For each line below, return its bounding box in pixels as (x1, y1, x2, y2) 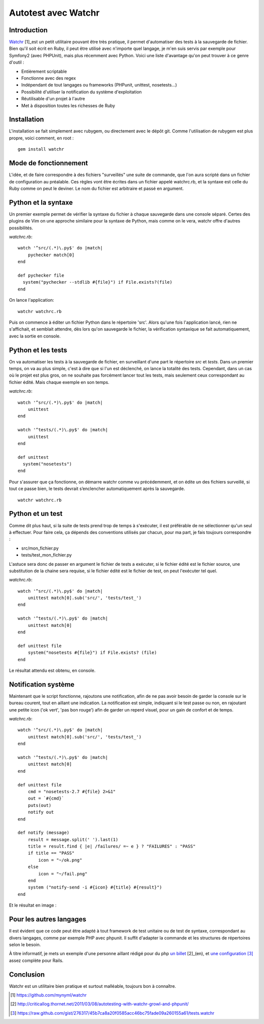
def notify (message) (18, 830, 69, 836)
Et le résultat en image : (9, 902, 57, 908)
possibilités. (9, 225, 33, 231)
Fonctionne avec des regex (21, 75, 76, 81)
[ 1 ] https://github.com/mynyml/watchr (10, 992, 87, 998)
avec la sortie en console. (9, 333, 61, 339)
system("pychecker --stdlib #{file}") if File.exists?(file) (22, 279, 173, 285)
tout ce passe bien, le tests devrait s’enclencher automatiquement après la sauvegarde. (9, 486, 185, 491)
